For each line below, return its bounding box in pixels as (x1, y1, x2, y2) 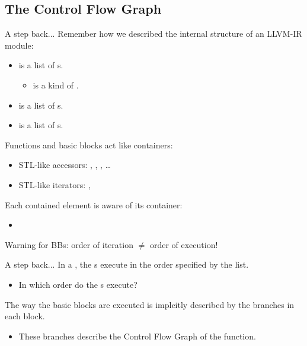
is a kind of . (33, 78, 79, 91)
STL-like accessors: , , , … (18, 158, 111, 171)
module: (5, 39, 34, 51)
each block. (5, 310, 45, 322)
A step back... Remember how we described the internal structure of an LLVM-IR (5, 27, 302, 40)
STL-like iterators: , (18, 178, 91, 191)
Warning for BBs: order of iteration (5, 238, 133, 250)
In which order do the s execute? (18, 278, 137, 290)
